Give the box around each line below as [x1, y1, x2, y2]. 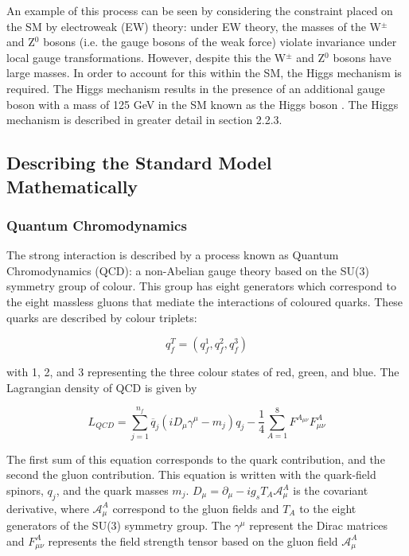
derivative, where [6, 500, 89, 516]
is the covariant [293, 482, 368, 499]
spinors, [6, 482, 44, 499]
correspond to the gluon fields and [112, 500, 279, 516]
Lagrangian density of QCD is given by [6, 379, 197, 395]
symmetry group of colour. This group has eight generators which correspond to [6, 278, 396, 294]
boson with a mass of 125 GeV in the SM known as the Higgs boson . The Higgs [6, 95, 399, 112]
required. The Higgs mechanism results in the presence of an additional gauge [6, 80, 385, 96]
